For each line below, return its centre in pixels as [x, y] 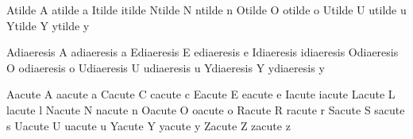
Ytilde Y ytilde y [48, 25]
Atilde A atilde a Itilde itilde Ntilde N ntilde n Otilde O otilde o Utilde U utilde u [206, 10]
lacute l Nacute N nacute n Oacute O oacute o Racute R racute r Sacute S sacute [206, 109]
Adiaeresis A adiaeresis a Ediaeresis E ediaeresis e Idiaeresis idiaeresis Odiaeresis [203, 52]
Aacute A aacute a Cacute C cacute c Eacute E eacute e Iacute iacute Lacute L [201, 94]
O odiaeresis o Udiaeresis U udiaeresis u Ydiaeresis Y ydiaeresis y [166, 67]
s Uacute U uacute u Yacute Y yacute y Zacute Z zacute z [149, 125]
